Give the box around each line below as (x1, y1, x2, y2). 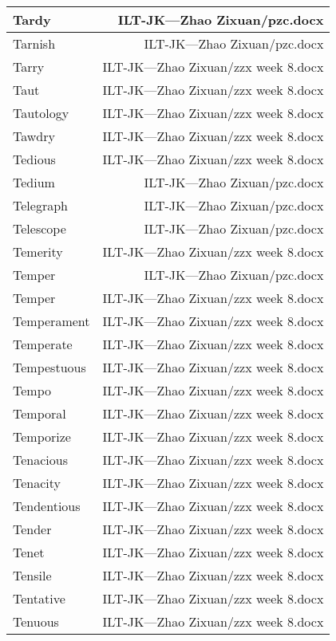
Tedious (13, 150, 56, 168)
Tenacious (13, 450, 68, 469)
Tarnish (13, 34, 56, 53)
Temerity (13, 242, 63, 261)
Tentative (13, 589, 65, 608)
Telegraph (13, 196, 68, 214)
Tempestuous (13, 358, 86, 376)
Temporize (13, 427, 71, 446)
